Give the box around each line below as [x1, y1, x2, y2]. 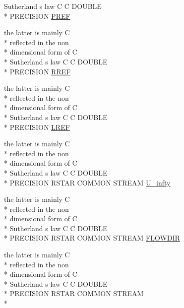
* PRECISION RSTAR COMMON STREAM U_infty [4, 177, 171, 187]
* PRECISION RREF [4, 66, 71, 76]
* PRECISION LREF [4, 122, 70, 132]
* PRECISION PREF [4, 10, 70, 21]
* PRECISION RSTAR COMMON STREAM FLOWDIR [4, 233, 180, 243]
